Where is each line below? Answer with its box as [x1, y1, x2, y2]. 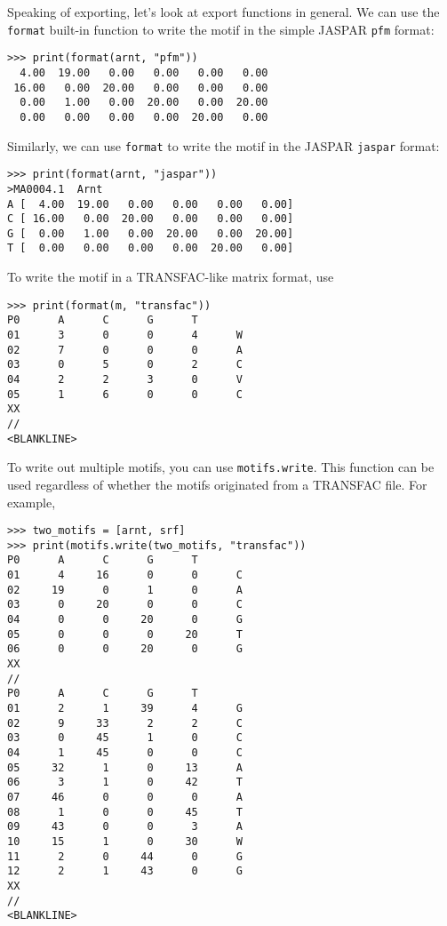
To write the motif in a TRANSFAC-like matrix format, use [7, 267, 334, 286]
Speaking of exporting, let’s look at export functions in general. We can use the [7, 3, 440, 20]
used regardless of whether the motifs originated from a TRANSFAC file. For [7, 475, 427, 493]
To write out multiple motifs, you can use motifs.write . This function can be [7, 458, 435, 476]
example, [7, 492, 56, 511]
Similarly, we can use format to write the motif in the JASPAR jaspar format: [7, 136, 440, 155]
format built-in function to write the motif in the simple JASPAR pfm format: [7, 20, 435, 38]
